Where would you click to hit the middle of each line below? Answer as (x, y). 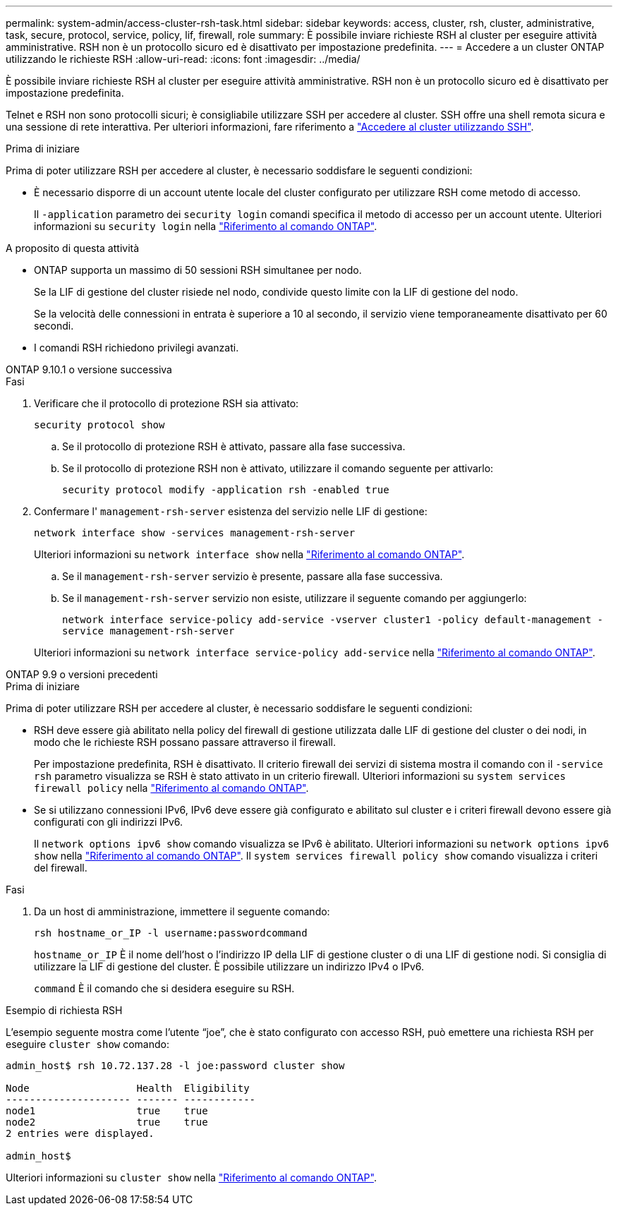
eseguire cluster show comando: (87, 1044)
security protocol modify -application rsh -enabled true (226, 490)
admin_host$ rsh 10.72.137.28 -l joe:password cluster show (175, 1066)
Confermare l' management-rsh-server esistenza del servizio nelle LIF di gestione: (231, 511)
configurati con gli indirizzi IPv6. (109, 822)
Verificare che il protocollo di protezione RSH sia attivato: (166, 403)
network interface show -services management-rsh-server (195, 533)
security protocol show (99, 425)
